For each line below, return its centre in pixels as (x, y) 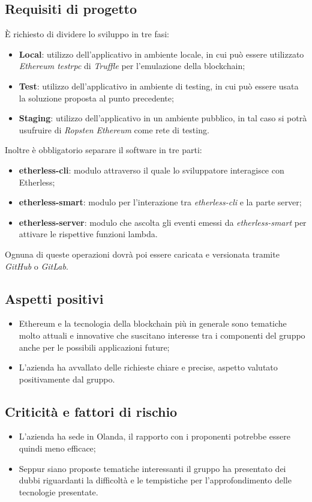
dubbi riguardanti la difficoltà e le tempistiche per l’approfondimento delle (155, 480)
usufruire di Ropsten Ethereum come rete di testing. (114, 129)
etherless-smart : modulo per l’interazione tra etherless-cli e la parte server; (160, 202)
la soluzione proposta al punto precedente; (96, 98)
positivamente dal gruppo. (67, 379)
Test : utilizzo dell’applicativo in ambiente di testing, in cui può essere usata (159, 86)
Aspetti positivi (54, 298)
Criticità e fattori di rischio (91, 411)
